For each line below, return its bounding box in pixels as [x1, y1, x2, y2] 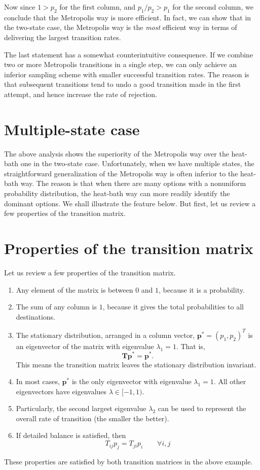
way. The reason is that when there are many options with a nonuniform [20, 178, 246, 189]
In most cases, [16, 376, 60, 387]
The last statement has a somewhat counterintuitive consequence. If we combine [4, 49, 253, 59]
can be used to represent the [158, 403, 246, 414]
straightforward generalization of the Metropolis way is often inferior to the [4, 168, 238, 178]
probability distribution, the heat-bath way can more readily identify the [4, 188, 230, 199]
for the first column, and [59, 2, 136, 12]
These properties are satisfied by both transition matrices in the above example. [4, 456, 253, 466]
